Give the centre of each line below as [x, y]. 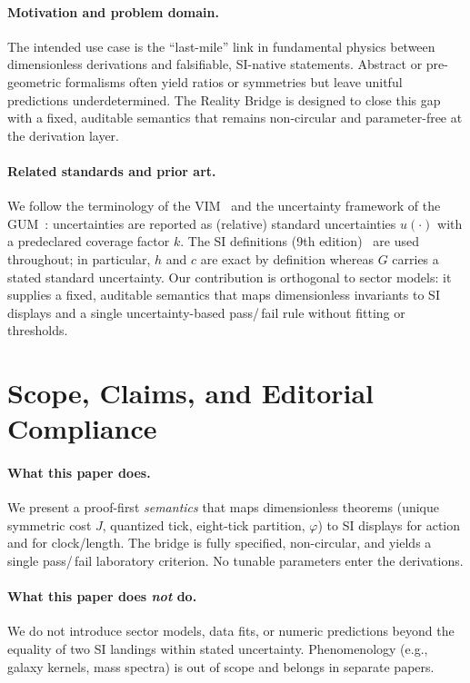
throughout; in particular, [79, 258]
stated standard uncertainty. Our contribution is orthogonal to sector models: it [230, 277]
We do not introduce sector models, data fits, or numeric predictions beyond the [231, 631]
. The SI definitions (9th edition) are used [300, 241]
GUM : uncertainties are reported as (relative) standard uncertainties [202, 223]
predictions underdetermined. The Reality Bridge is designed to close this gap [224, 99]
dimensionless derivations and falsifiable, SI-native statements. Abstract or [215, 64]
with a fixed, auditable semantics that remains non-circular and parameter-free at [235, 118]
